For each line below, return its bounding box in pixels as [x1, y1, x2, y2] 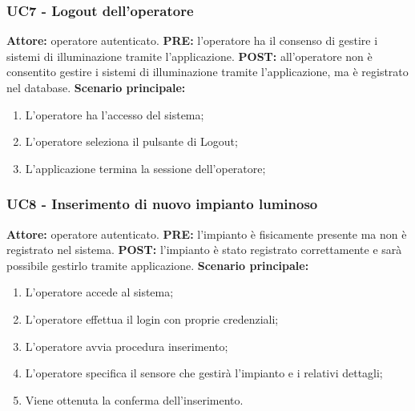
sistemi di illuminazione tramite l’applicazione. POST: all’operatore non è [6, 47, 373, 64]
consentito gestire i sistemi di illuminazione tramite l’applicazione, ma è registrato [6, 63, 409, 80]
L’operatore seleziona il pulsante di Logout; [25, 133, 238, 150]
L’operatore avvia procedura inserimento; [25, 337, 228, 354]
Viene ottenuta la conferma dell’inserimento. [25, 391, 244, 408]
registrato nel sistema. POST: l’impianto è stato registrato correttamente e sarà [6, 241, 402, 258]
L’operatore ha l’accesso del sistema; [25, 106, 204, 123]
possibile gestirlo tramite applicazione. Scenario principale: [6, 256, 309, 273]
